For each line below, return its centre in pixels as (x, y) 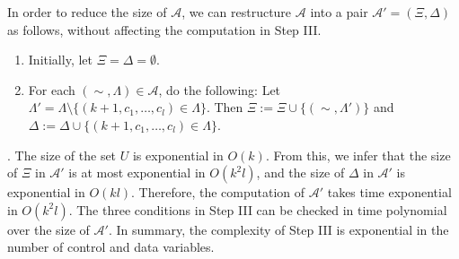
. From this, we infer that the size (358, 155)
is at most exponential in (137, 173)
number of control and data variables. (111, 247)
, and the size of (300, 173)
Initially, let (60, 60)
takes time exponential (389, 192)
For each (52, 89)
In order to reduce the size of (87, 12)
